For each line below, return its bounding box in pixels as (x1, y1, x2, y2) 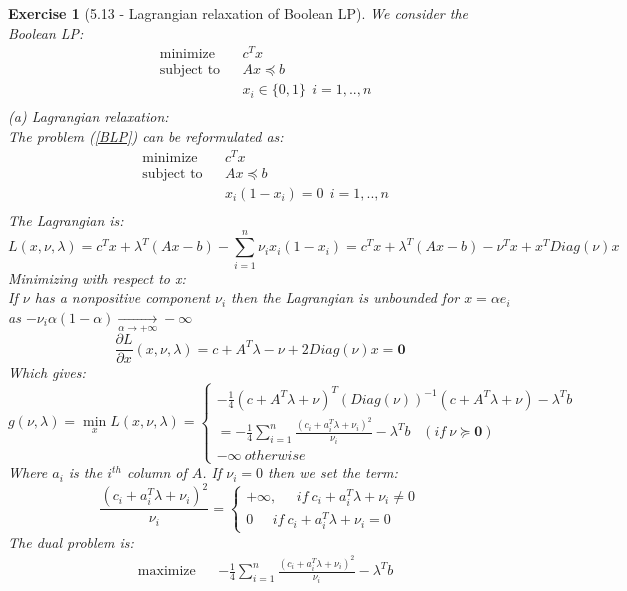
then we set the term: (268, 462, 398, 483)
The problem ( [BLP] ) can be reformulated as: (8, 125, 284, 146)
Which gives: (8, 362, 86, 383)
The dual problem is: (8, 531, 134, 552)
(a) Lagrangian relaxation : (8, 106, 169, 127)
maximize (137, 564, 196, 579)
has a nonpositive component (34, 287, 210, 308)
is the (68, 462, 103, 483)
